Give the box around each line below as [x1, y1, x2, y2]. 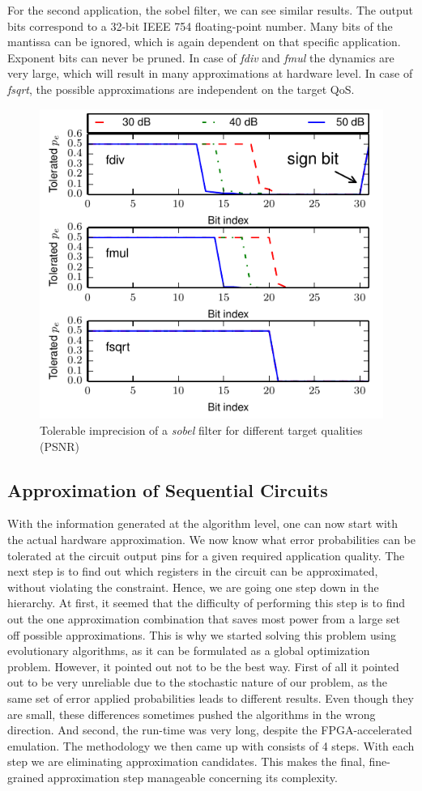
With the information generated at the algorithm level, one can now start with [7, 515, 399, 532]
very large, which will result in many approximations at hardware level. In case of [7, 65, 413, 82]
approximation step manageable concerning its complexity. [47, 768, 338, 785]
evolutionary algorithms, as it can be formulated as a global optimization [7, 642, 370, 659]
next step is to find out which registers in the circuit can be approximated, [7, 563, 378, 580]
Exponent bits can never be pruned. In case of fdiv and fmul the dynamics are [7, 49, 394, 66]
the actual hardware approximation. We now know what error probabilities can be [7, 531, 416, 548]
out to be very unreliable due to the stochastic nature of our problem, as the [7, 674, 388, 691]
